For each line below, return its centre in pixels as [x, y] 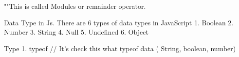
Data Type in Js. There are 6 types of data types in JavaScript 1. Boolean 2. [119, 22]
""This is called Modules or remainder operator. [75, 6]
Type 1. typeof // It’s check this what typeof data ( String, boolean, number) [120, 48]
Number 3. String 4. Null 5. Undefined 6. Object [76, 32]
